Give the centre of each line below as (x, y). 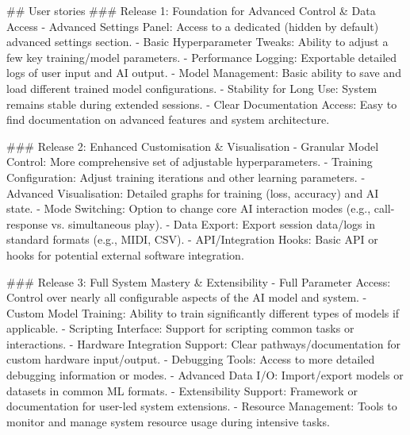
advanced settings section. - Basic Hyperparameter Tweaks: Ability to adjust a (197, 42)
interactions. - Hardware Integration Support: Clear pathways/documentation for (204, 343)
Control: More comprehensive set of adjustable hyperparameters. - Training (190, 162)
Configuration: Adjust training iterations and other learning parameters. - (186, 177)
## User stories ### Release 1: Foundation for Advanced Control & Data (191, 10)
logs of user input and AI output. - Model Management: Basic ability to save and (204, 73)
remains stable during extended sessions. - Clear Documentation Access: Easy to (202, 104)
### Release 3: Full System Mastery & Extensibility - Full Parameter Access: (199, 281)
